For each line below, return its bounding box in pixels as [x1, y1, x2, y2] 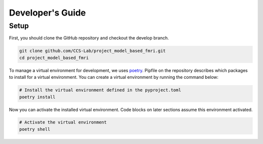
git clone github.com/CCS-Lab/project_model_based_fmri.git [19, 48, 166, 54]
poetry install [19, 94, 56, 100]
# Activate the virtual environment [19, 120, 107, 125]
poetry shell [19, 126, 51, 132]
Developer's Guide [9, 7, 86, 18]
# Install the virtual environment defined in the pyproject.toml [19, 88, 181, 93]
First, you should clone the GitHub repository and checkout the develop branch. [9, 35, 169, 41]
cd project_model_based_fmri [19, 55, 89, 60]
